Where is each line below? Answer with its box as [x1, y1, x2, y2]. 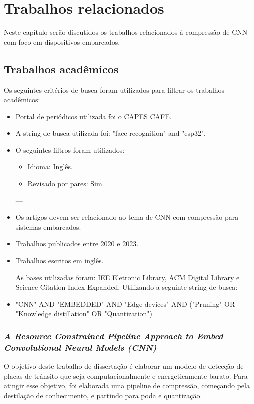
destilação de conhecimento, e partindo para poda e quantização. [4, 390, 202, 400]
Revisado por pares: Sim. [27, 178, 104, 189]
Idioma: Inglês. [27, 161, 73, 172]
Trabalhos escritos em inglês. [15, 255, 104, 266]
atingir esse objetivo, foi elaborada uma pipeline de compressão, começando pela [4, 380, 250, 391]
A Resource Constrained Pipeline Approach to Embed [4, 329, 223, 342]
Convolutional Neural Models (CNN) [4, 341, 157, 353]
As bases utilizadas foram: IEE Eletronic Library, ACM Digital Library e [15, 272, 240, 282]
